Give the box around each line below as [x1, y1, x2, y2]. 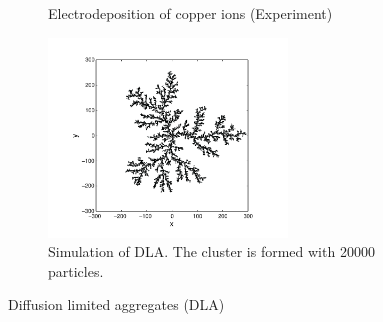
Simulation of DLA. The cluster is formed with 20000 [48, 241, 375, 262]
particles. [48, 260, 104, 281]
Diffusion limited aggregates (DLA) [8, 294, 225, 315]
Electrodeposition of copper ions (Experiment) [48, 3, 333, 23]
